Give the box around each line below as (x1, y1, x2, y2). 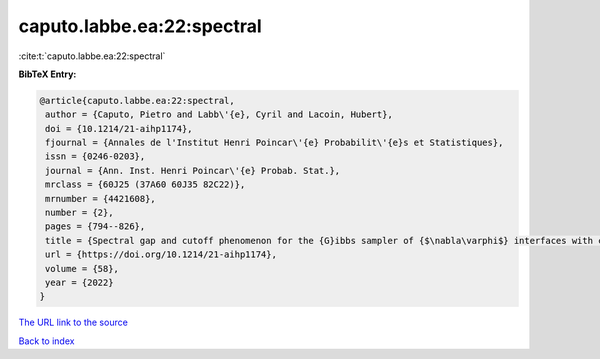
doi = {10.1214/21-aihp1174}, (45, 123, 194, 134)
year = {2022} (45, 277, 114, 288)
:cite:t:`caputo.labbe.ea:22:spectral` (18, 50, 166, 62)
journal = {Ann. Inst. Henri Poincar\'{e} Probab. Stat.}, (45, 165, 341, 176)
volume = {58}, (45, 263, 120, 274)
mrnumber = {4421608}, (45, 193, 157, 204)
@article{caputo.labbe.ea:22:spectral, (39, 95, 235, 106)
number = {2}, (45, 207, 114, 219)
